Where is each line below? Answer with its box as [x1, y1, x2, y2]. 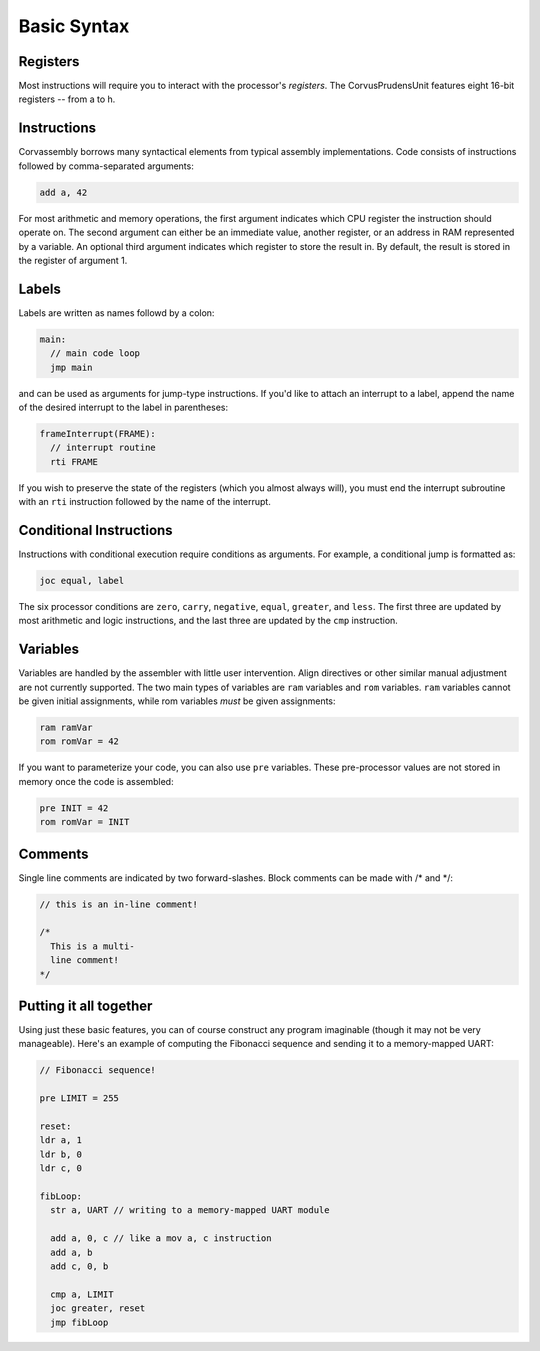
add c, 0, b [50, 1260, 109, 1272]
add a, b [50, 1246, 93, 1258]
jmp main [50, 361, 93, 373]
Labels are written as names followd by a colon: [18, 306, 215, 319]
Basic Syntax [18, 15, 130, 37]
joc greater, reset [50, 1303, 146, 1314]
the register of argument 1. [18, 254, 128, 266]
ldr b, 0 [39, 1148, 83, 1160]
